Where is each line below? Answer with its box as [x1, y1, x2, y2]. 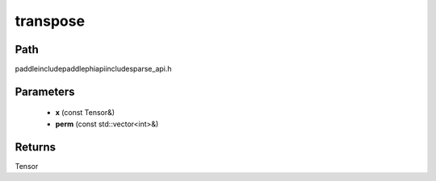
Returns [15, 140, 57, 154]
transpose [15, 12, 85, 30]
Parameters [15, 84, 75, 98]
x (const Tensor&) [55, 108, 115, 117]
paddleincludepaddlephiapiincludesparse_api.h [15, 64, 173, 74]
